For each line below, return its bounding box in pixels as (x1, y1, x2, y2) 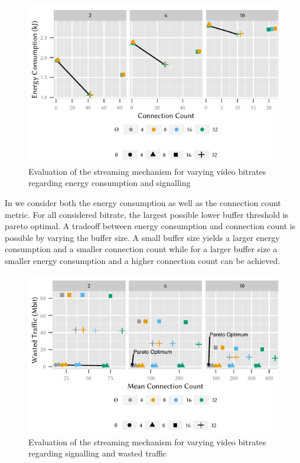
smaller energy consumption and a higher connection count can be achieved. (5, 255, 281, 267)
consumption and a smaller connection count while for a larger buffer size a (5, 243, 278, 255)
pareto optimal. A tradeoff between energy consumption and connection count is (5, 220, 296, 232)
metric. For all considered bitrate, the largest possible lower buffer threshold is (5, 208, 289, 220)
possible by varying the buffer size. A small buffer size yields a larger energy (5, 231, 280, 243)
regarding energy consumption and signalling (28, 177, 191, 189)
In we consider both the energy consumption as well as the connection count (5, 197, 281, 209)
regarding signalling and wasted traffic (28, 447, 167, 459)
